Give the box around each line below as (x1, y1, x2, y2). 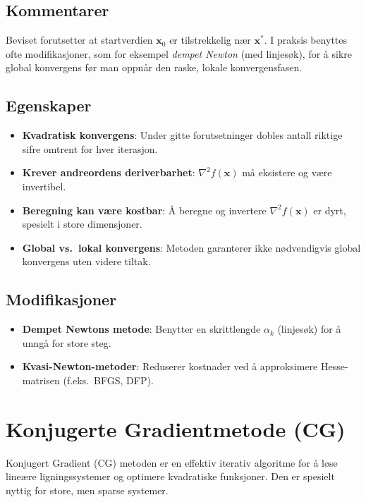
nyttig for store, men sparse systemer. (6, 482, 169, 497)
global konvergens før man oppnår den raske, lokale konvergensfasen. (6, 60, 303, 75)
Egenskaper (6, 94, 92, 116)
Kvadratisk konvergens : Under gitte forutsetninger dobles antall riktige (22, 128, 343, 142)
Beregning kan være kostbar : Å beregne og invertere (22, 202, 267, 217)
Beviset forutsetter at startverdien (6, 32, 153, 47)
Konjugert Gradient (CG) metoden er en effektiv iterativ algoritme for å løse (6, 455, 338, 470)
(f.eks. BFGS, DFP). (63, 372, 154, 387)
